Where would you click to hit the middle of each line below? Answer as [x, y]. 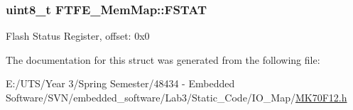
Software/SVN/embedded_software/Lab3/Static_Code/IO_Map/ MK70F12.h [176, 97]
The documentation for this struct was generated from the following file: [163, 59]
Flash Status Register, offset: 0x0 [78, 36]
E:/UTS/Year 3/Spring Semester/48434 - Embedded [120, 83]
